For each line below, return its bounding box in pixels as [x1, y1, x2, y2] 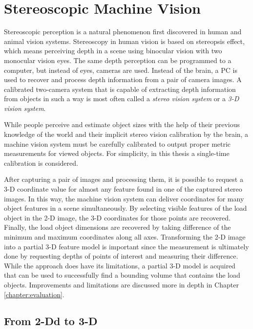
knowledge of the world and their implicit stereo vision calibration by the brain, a [4, 129, 249, 139]
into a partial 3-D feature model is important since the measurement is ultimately [4, 241, 249, 251]
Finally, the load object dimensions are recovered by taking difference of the [4, 222, 231, 232]
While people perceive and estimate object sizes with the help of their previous [4, 119, 240, 130]
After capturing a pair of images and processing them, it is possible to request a [4, 174, 243, 184]
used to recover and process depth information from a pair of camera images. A [4, 74, 242, 85]
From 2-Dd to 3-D [4, 313, 98, 328]
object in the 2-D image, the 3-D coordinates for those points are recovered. [4, 212, 231, 222]
